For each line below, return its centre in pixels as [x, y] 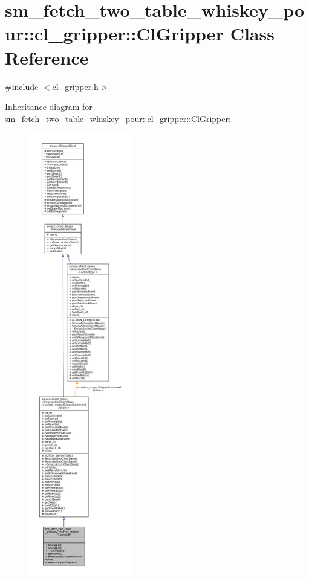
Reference [47, 57]
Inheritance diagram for [49, 107]
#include [22, 86]
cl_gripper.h [75, 86]
